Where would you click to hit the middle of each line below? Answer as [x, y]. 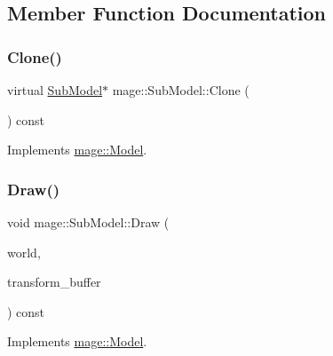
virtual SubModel [55, 90]
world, [24, 252]
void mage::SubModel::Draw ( [88, 222]
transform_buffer [54, 282]
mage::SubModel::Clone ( [181, 90]
